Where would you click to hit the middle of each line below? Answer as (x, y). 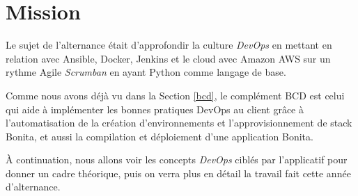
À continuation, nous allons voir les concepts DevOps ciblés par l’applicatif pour (177, 160)
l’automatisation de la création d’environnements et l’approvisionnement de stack (179, 123)
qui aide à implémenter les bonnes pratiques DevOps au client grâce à (155, 109)
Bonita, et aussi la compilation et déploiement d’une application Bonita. (159, 136)
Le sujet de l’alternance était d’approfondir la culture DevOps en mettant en (169, 45)
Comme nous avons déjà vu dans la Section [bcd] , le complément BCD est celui (175, 95)
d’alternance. (33, 187)
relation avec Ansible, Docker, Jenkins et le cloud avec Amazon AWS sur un (168, 58)
